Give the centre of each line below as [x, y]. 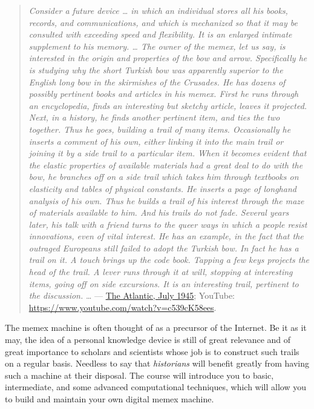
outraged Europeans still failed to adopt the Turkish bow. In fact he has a [164, 248]
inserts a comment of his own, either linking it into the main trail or [156, 141]
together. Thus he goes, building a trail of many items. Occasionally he [160, 129]
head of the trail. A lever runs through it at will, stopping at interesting [161, 272]
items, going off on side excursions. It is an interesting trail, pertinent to [164, 283]
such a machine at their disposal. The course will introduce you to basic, [139, 375]
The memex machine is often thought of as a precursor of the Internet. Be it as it [156, 328]
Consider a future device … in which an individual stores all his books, [158, 10]
